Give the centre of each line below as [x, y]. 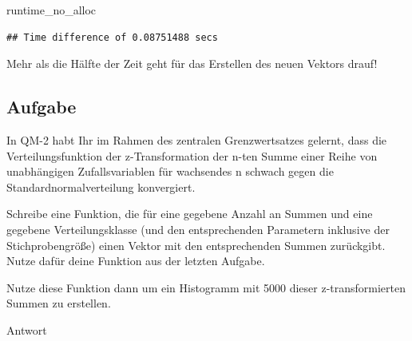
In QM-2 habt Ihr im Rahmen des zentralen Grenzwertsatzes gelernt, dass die [197, 139]
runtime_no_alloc [51, 10]
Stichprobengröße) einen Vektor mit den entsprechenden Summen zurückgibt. [196, 245]
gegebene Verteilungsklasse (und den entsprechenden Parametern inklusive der [198, 229]
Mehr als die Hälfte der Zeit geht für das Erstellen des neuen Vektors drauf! [192, 63]
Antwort [27, 329]
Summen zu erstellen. [59, 303]
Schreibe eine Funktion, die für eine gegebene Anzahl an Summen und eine [190, 214]
